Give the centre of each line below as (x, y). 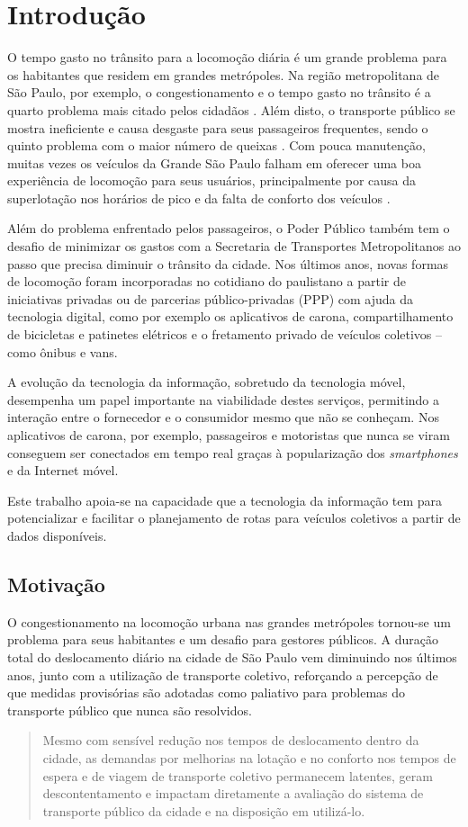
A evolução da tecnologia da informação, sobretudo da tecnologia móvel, (207, 382)
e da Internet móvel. (63, 470)
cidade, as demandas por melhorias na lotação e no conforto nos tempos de (249, 757)
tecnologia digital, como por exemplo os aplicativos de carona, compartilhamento (230, 316)
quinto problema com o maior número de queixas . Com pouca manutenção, (216, 145)
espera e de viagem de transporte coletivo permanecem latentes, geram (238, 775)
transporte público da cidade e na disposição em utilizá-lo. (204, 810)
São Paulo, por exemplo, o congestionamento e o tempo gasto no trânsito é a (219, 92)
